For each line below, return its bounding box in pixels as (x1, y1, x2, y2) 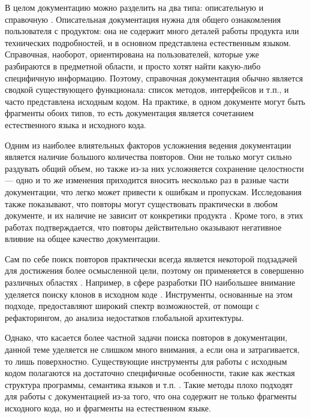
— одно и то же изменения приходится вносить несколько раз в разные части (5, 174, 289, 186)
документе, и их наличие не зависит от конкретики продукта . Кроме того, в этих (5, 209, 303, 222)
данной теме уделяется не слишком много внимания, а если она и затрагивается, (5, 343, 300, 356)
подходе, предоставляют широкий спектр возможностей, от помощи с (5, 299, 260, 312)
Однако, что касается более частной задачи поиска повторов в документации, (5, 331, 288, 344)
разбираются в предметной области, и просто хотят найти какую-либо (5, 59, 261, 72)
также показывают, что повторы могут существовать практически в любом (5, 197, 278, 210)
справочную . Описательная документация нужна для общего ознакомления (5, 13, 281, 25)
